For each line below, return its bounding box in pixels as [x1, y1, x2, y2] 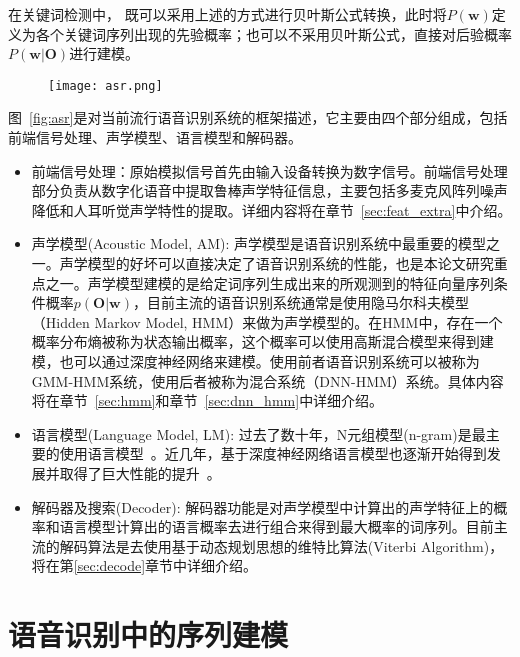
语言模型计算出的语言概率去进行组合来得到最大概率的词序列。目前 [59, 516, 494, 537]
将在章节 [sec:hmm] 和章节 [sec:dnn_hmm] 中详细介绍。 [31, 390, 384, 411]
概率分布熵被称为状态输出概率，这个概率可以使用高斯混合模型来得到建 [31, 331, 494, 352]
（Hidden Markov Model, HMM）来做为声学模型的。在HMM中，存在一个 [31, 311, 503, 332]
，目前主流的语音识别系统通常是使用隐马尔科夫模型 [132, 292, 469, 313]
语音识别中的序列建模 [8, 614, 289, 655]
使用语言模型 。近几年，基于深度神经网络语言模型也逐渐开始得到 [59, 443, 487, 464]
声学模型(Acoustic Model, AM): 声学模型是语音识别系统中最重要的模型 [31, 233, 487, 254]
